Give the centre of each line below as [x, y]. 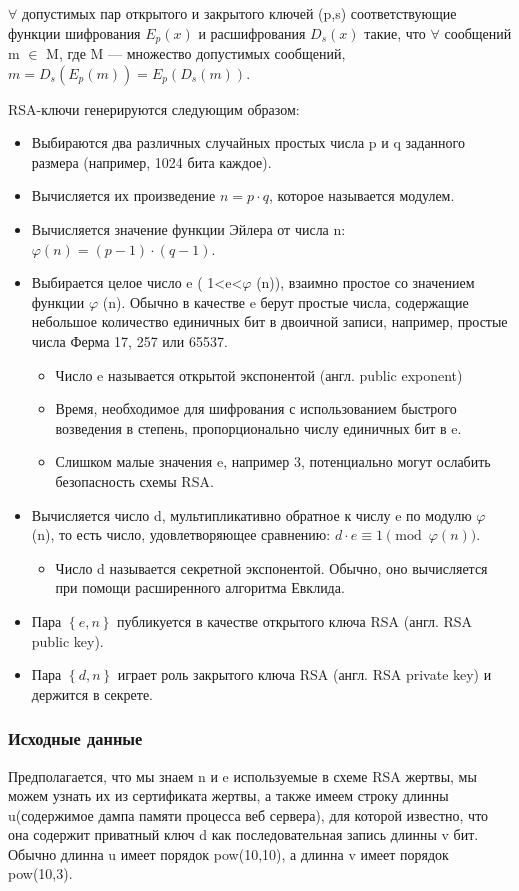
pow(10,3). [40, 873]
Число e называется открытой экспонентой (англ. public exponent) [259, 374]
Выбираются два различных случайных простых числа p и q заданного [248, 142]
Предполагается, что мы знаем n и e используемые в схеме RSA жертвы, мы [242, 775]
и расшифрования [252, 32]
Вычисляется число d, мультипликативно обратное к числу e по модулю [251, 514]
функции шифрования [74, 32]
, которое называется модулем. [361, 195]
